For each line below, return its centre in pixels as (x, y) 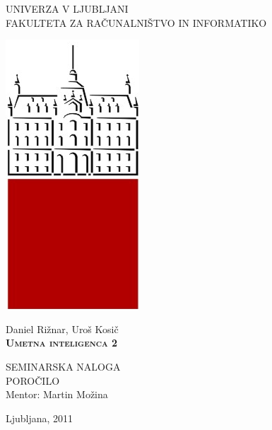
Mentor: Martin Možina (57, 394)
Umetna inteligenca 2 (62, 343)
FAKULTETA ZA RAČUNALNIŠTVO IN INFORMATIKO (136, 22)
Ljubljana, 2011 (40, 418)
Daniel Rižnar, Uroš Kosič (62, 329)
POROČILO (33, 380)
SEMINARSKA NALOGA (63, 366)
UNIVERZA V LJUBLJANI (67, 8)
